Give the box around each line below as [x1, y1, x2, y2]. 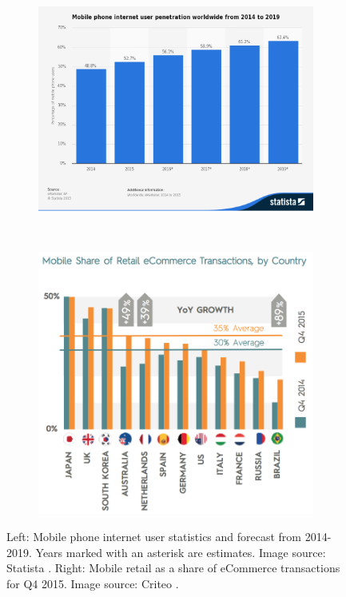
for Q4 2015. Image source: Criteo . [6, 575, 179, 591]
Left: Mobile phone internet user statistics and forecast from [6, 527, 302, 544]
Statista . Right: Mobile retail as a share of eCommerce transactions [6, 559, 340, 576]
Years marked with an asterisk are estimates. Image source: [35, 543, 326, 560]
